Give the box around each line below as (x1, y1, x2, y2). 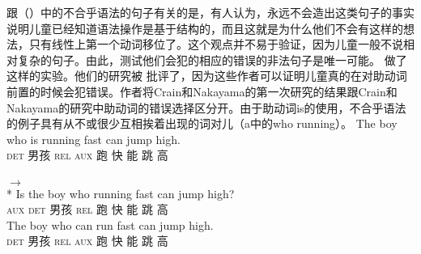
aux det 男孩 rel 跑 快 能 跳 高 (6, 201, 168, 218)
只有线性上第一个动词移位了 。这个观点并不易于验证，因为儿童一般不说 (28, 36, 403, 53)
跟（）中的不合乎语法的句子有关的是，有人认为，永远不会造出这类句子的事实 (6, 4, 415, 20)
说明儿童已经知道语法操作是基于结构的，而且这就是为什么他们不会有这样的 (6, 19, 403, 36)
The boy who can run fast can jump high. (6, 216, 214, 233)
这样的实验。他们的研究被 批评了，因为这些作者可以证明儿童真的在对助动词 (6, 67, 407, 84)
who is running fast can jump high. (6, 130, 181, 147)
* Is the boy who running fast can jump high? (6, 184, 235, 201)
